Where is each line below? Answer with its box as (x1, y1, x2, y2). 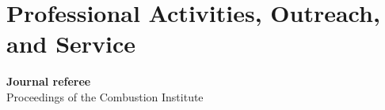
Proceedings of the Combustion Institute (6, 88, 204, 104)
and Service (6, 27, 136, 60)
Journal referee (6, 73, 91, 90)
